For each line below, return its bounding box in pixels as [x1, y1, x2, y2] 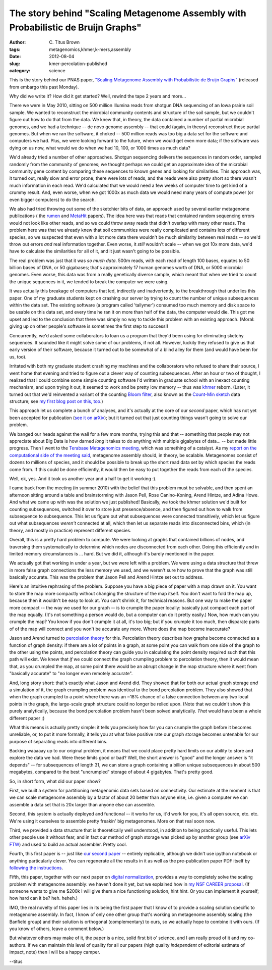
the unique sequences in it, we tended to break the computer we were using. [9, 278, 169, 285]
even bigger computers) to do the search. [9, 196, 96, 202]
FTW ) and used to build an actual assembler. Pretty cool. [9, 841, 127, 847]
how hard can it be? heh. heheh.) [9, 895, 78, 901]
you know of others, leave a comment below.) [9, 926, 104, 932]
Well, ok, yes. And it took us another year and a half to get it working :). [9, 476, 157, 482]
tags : [9, 46, 21, 53]
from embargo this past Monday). [9, 84, 79, 90]
